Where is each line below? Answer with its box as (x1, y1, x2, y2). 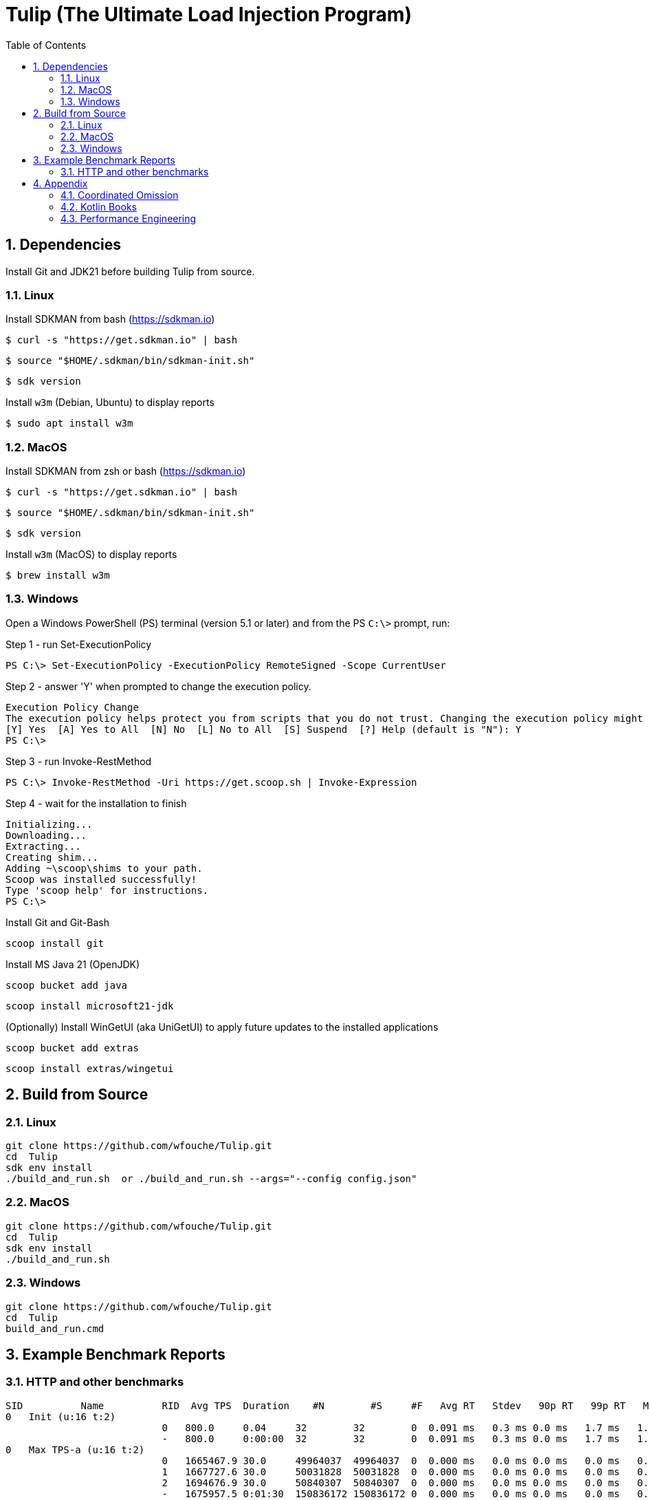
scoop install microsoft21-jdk (5, 1000, 174, 1011)
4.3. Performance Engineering (60, 212, 197, 224)
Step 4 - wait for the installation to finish (5, 797, 187, 809)
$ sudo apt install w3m (5, 418, 133, 429)
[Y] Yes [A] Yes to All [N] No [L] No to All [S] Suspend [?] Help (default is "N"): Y (5, 723, 522, 735)
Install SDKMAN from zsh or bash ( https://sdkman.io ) (5, 465, 246, 478)
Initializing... (5, 818, 93, 830)
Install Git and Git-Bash (5, 916, 109, 928)
